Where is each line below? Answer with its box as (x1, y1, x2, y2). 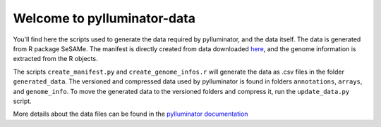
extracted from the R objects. (13, 55, 98, 63)
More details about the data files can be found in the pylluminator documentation (13, 109, 248, 119)
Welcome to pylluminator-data (13, 11, 195, 26)
